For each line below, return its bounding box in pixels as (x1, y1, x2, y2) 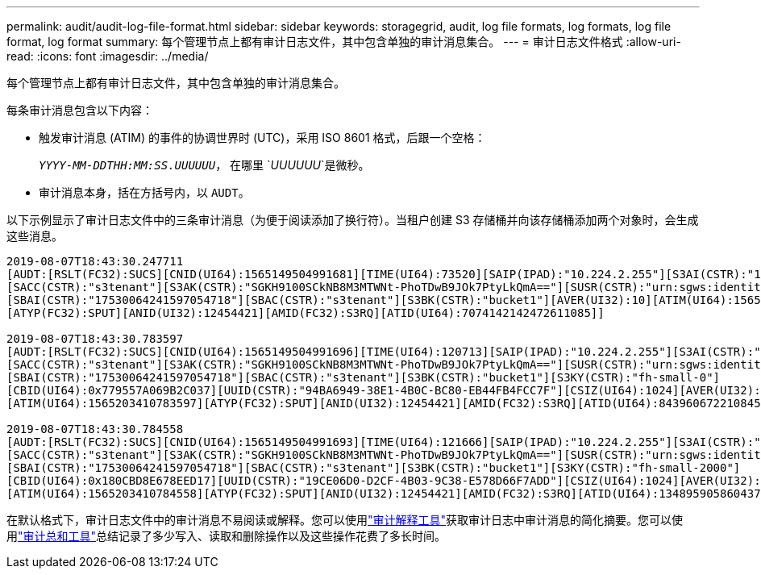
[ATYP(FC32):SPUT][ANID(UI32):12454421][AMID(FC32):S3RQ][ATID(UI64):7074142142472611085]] (6, 306, 605, 319)
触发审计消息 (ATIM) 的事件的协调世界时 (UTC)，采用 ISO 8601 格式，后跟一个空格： (39, 131, 486, 144)
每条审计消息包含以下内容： (6, 103, 153, 117)
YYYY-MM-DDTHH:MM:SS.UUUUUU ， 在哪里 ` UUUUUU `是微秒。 (39, 158, 370, 172)
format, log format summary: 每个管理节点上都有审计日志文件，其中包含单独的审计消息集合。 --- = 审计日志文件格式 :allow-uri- (6, 35, 681, 48)
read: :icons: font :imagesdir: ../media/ (6, 49, 209, 63)
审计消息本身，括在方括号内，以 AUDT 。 (39, 185, 250, 199)
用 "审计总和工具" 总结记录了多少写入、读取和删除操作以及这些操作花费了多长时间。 (6, 529, 447, 543)
